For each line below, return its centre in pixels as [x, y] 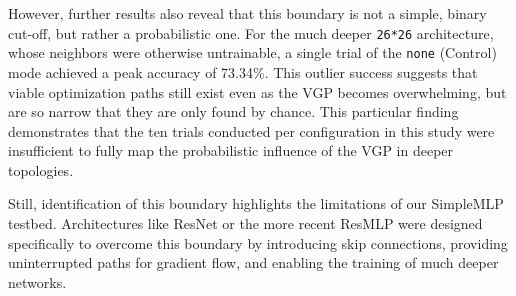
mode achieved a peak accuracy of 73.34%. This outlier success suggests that [243, 71]
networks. [37, 281]
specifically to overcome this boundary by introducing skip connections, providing [258, 242]
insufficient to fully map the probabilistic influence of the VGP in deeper [231, 150]
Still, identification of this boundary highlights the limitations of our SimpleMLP [256, 203]
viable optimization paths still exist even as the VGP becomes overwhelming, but [257, 91]
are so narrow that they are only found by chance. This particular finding [233, 111]
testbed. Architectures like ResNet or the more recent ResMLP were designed [245, 223]
